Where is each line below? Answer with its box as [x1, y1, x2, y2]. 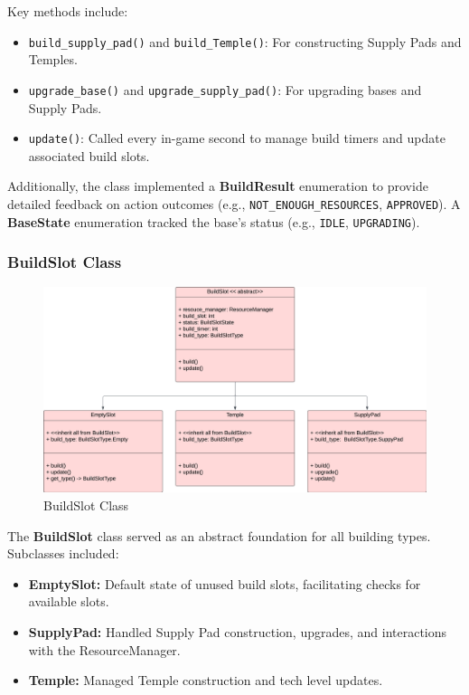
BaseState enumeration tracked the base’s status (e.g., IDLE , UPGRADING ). [7, 212, 420, 231]
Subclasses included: [7, 544, 119, 563]
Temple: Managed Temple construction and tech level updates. [28, 671, 383, 690]
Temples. [28, 50, 78, 69]
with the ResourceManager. [28, 640, 181, 659]
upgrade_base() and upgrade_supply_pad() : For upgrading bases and [28, 80, 422, 99]
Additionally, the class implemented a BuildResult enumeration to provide [7, 176, 428, 195]
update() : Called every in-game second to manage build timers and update [28, 129, 446, 148]
